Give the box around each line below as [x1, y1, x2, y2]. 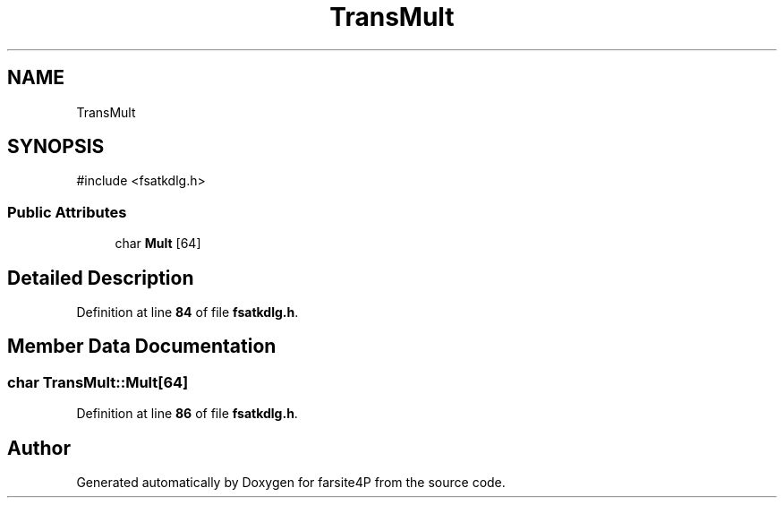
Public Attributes [7, 202, 127, 221]
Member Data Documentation [7, 335, 277, 358]
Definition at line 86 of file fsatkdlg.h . [76, 406, 298, 422]
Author [7, 436, 71, 459]
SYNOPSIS [7, 135, 105, 158]
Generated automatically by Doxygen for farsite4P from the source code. [76, 475, 506, 491]
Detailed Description [7, 266, 194, 289]
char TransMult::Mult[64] [7, 372, 189, 391]
